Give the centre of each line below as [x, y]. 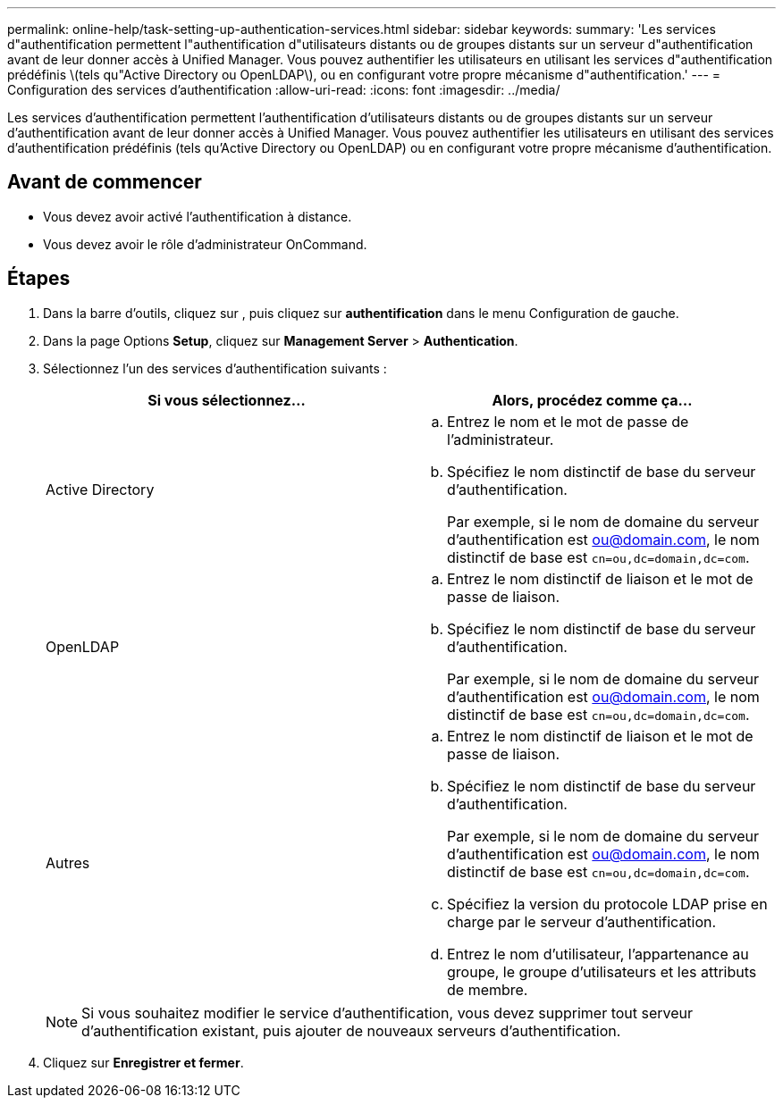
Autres [68, 862]
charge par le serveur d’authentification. [582, 921]
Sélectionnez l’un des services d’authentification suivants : [215, 368]
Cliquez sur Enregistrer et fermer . [143, 1062]
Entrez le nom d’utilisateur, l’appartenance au [598, 954]
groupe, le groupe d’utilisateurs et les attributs [602, 971]
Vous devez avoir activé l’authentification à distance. [198, 216]
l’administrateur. [501, 439]
